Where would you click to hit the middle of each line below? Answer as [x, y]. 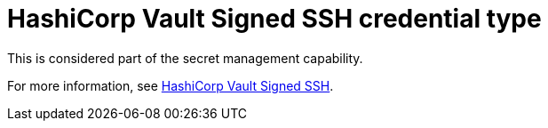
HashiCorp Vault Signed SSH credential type [274, 19]
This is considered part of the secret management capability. [185, 58]
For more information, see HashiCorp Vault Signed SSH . [171, 85]
